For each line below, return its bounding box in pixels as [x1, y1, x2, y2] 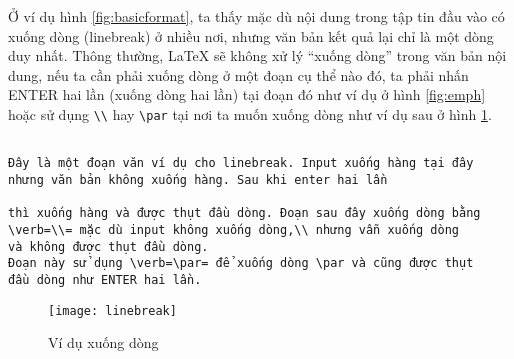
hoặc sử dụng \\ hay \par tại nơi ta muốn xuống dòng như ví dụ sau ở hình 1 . [8, 103, 492, 124]
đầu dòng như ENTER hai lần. [8, 272, 202, 287]
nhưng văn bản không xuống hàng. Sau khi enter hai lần [8, 172, 388, 187]
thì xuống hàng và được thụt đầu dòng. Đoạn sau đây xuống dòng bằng [8, 206, 481, 221]
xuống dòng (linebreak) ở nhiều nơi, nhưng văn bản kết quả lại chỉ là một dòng [8, 25, 494, 46]
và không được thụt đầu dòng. [8, 239, 209, 254]
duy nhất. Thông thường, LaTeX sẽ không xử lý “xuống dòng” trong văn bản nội [8, 45, 507, 66]
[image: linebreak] [48, 303, 177, 318]
